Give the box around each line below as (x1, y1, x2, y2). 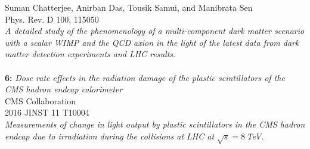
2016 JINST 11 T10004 (5, 106, 89, 119)
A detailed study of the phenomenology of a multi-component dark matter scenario (5, 24, 305, 37)
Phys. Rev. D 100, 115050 (5, 13, 99, 25)
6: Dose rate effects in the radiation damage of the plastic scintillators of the (5, 71, 285, 83)
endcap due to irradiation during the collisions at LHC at (5, 129, 215, 142)
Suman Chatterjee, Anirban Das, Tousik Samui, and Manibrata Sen (5, 1, 253, 13)
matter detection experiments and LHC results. (5, 48, 176, 60)
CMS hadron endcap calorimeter (5, 83, 123, 95)
